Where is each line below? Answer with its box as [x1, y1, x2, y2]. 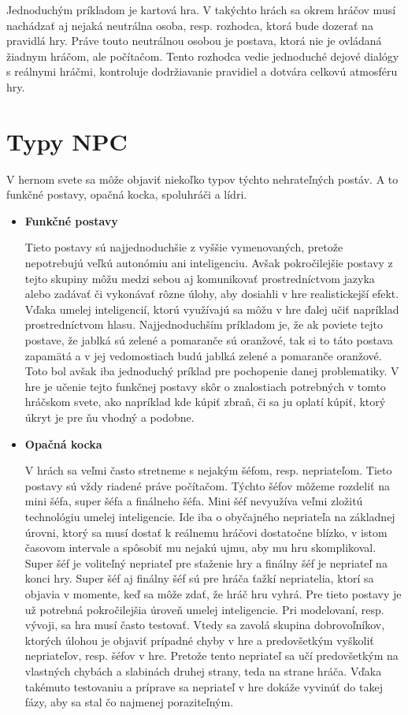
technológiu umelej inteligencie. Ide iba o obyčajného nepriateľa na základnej [24, 508, 395, 524]
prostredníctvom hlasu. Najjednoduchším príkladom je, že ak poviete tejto [24, 316, 384, 333]
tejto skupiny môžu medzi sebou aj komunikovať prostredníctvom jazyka [24, 270, 375, 286]
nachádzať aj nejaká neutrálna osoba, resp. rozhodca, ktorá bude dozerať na [6, 17, 373, 33]
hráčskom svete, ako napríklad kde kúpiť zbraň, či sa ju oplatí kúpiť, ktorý [24, 393, 386, 410]
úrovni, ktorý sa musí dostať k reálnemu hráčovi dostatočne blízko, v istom [24, 523, 388, 540]
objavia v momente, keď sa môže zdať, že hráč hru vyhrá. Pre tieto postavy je [24, 585, 402, 601]
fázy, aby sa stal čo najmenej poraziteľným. [24, 694, 234, 710]
